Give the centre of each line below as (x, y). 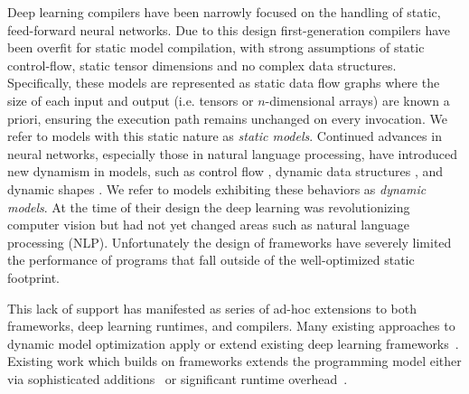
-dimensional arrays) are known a (357, 100)
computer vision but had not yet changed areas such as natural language (208, 225)
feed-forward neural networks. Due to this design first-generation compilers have (229, 29)
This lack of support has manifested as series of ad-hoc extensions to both (212, 308)
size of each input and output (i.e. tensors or (131, 100)
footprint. (34, 277)
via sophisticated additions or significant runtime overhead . (178, 378)
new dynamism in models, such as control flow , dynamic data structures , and (225, 171)
